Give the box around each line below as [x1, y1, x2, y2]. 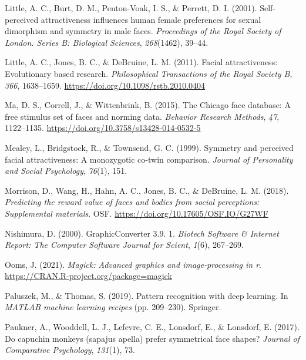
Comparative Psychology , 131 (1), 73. [5, 344, 135, 356]
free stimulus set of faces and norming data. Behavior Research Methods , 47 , [5, 110, 280, 122]
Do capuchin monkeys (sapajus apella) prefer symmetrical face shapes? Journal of [5, 332, 300, 344]
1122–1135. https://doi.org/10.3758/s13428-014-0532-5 [5, 122, 201, 134]
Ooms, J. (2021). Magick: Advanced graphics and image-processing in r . [5, 258, 261, 270]
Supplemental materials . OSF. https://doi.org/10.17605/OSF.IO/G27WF [5, 207, 268, 219]
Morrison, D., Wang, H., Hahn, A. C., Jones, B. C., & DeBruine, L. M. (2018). [5, 184, 289, 196]
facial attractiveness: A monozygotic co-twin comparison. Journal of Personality [5, 153, 293, 165]
